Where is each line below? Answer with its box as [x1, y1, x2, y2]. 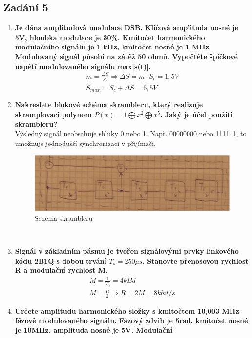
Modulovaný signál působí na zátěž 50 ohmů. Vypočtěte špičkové [15, 51, 238, 61]
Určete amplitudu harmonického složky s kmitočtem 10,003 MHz [15, 306, 239, 316]
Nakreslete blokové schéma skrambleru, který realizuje [15, 99, 203, 110]
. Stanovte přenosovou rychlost [142, 255, 249, 266]
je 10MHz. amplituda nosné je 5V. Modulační [15, 325, 173, 335]
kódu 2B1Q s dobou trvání [15, 255, 106, 266]
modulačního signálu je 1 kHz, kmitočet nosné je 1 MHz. [15, 42, 211, 52]
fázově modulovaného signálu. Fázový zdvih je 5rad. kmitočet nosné [15, 315, 248, 325]
